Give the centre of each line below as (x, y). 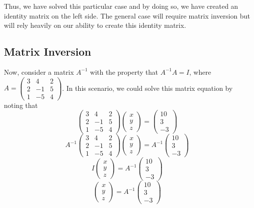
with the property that (124, 72)
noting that (21, 105)
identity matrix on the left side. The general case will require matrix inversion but (127, 15)
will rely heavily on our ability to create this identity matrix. (95, 25)
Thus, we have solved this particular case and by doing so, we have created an (121, 6)
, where (200, 72)
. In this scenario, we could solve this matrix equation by (148, 88)
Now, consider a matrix (39, 72)
